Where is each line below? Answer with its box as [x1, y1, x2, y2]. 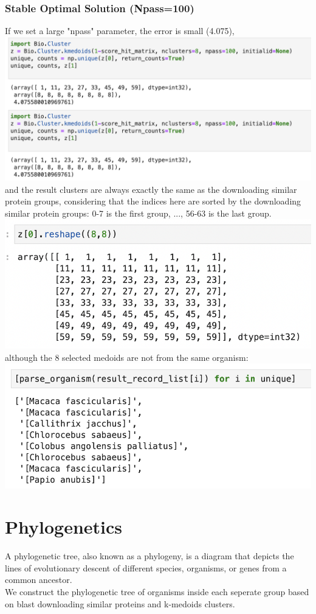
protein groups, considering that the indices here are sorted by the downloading [5, 195, 301, 208]
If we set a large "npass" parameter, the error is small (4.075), [5, 24, 235, 37]
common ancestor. [5, 573, 72, 586]
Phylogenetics [5, 514, 123, 539]
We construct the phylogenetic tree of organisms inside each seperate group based [5, 585, 309, 598]
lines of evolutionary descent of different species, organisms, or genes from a [5, 561, 287, 574]
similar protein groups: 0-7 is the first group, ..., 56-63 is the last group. [5, 206, 272, 219]
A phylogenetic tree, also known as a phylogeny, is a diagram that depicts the [5, 549, 294, 562]
